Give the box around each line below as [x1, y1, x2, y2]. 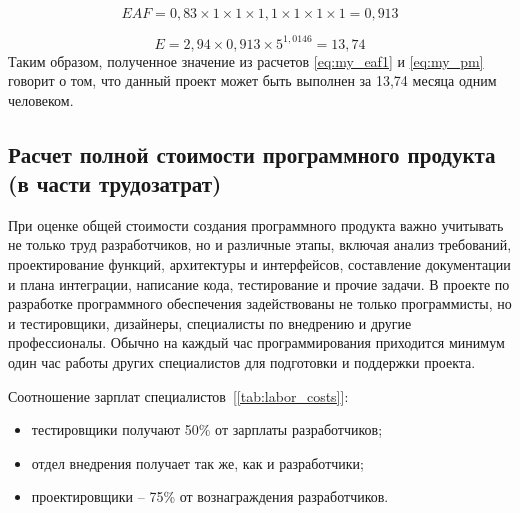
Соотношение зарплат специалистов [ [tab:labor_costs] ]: [8, 385, 349, 406]
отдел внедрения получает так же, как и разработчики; [31, 452, 365, 473]
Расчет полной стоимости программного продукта [8, 138, 496, 169]
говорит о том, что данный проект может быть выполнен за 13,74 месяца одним [8, 70, 497, 91]
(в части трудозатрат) [8, 168, 222, 199]
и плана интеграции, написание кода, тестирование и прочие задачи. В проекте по [8, 273, 510, 294]
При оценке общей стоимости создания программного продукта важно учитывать [8, 214, 504, 235]
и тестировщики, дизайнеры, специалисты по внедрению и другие [8, 312, 412, 333]
